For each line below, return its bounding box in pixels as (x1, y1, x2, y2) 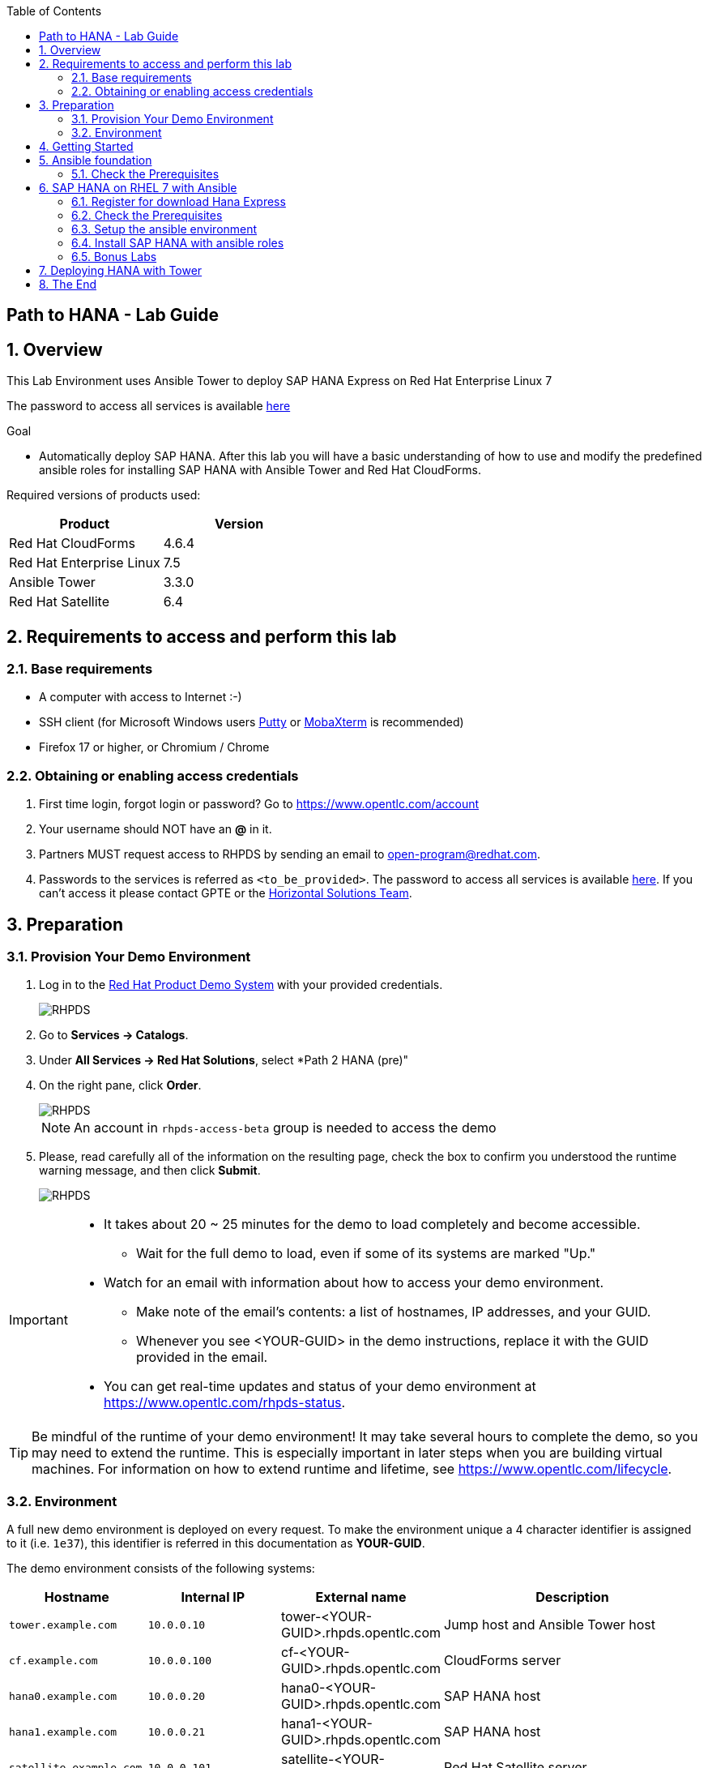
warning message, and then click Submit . (39, 1163, 261, 1178)
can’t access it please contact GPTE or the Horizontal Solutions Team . (39, 886, 412, 901)
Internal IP (181, 1589, 245, 1606)
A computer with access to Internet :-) (39, 690, 242, 704)
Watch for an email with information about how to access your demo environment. (103, 1274, 604, 1291)
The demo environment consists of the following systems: (6, 1561, 315, 1576)
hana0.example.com (9, 1689, 117, 1702)
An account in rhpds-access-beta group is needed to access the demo (74, 1119, 497, 1137)
